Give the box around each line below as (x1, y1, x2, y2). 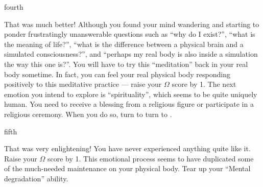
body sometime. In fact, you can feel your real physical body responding (4, 68, 230, 79)
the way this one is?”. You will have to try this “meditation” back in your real (4, 58, 248, 69)
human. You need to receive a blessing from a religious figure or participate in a (4, 99, 254, 109)
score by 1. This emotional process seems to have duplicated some (47, 153, 254, 163)
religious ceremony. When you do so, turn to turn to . (4, 108, 172, 119)
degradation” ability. (4, 173, 68, 183)
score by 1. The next (172, 79, 236, 89)
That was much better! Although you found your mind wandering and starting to (4, 18, 259, 29)
